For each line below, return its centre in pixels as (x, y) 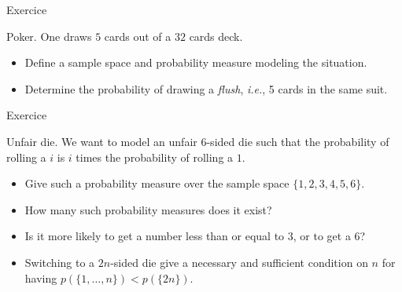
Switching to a (60, 262)
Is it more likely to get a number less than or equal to (155, 236)
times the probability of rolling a (155, 157)
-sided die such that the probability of (298, 141)
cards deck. (216, 36)
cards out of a (138, 36)
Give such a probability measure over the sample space (157, 183)
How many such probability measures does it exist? (148, 209)
